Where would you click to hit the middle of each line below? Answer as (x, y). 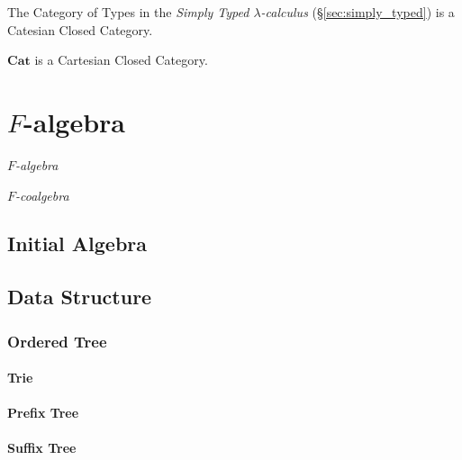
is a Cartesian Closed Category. (121, 60)
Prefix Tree (43, 413)
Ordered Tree (57, 341)
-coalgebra (42, 195)
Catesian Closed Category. (80, 29)
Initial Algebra (77, 244)
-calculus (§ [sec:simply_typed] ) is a (358, 12)
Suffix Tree (42, 448)
